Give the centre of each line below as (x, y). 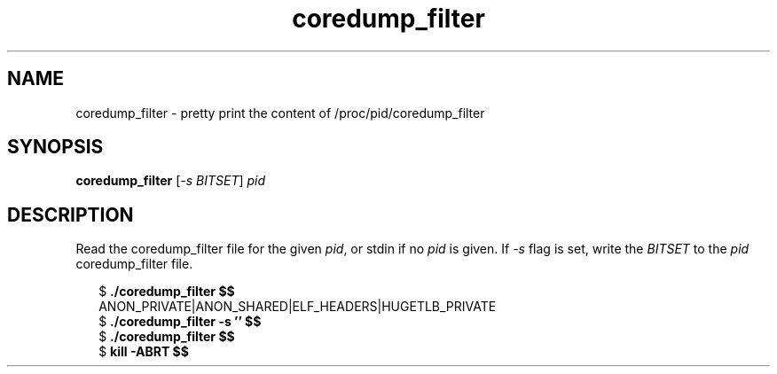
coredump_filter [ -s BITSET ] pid (171, 181)
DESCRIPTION (71, 214)
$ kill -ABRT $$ (144, 352)
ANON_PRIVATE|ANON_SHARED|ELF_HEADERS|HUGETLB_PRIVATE (298, 307)
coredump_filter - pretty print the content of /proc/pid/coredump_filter (280, 113)
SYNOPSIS (55, 147)
